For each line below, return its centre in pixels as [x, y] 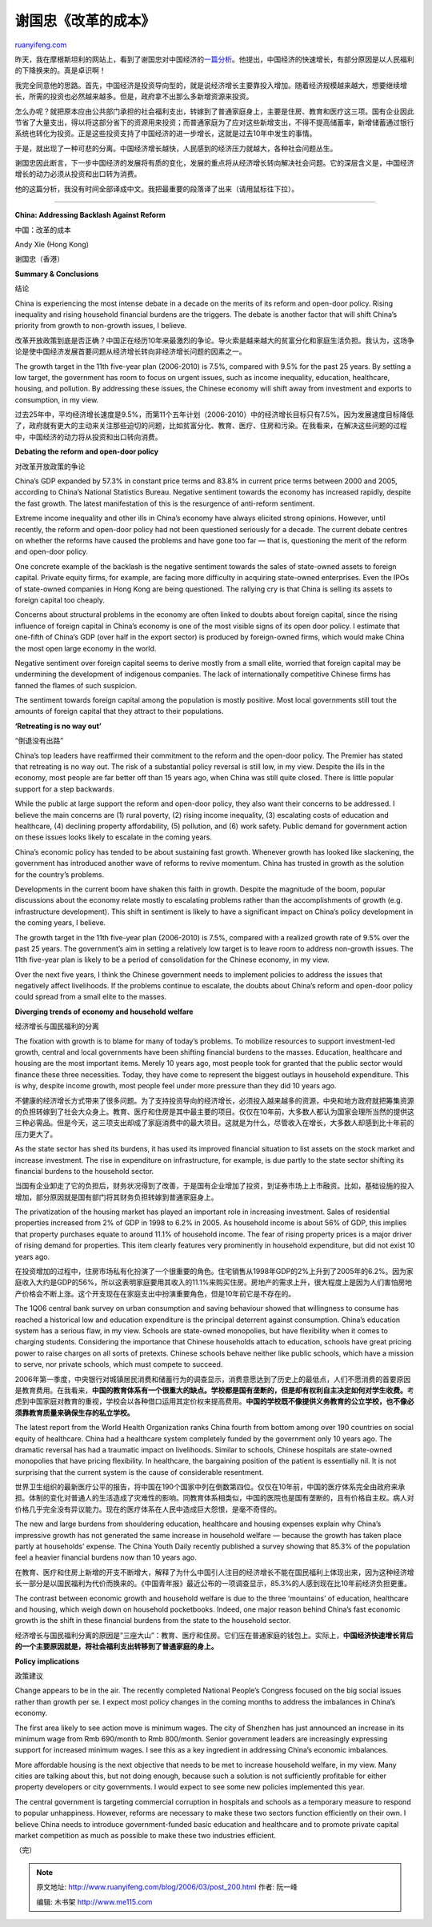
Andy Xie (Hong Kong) [52, 245]
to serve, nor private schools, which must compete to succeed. [119, 1364]
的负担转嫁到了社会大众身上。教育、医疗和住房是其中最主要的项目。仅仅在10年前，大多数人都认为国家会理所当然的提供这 [215, 1112]
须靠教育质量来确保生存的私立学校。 [74, 1412]
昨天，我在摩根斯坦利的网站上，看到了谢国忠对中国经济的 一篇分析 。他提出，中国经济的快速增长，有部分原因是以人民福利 [214, 59]
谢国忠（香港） [39, 259]
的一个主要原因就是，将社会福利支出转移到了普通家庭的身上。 [116, 1647]
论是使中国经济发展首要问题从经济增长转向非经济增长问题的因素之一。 [130, 351]
